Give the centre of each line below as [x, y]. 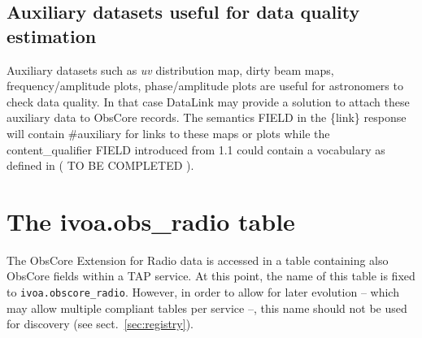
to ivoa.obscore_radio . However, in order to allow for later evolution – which [203, 292]
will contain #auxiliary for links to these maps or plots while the [168, 133]
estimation [52, 35]
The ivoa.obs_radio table [151, 221]
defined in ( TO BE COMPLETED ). [100, 165]
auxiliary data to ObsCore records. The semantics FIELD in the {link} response [207, 117]
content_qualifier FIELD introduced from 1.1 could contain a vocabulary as [196, 149]
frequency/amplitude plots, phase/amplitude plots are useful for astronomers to [205, 86]
